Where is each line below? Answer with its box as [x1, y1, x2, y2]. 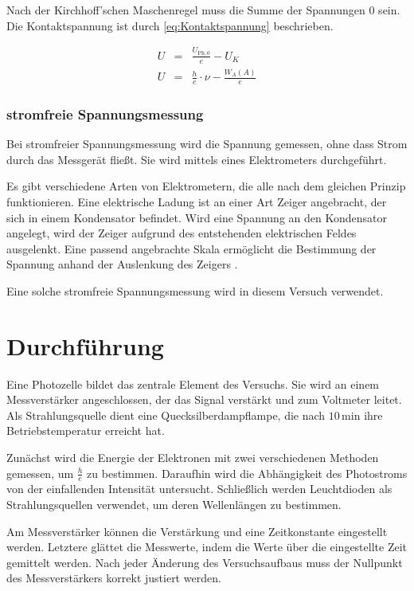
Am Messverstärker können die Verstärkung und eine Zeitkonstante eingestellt [6, 523, 388, 539]
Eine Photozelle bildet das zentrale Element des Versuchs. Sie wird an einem [6, 375, 380, 392]
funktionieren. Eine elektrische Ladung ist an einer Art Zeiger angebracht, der [6, 193, 387, 209]
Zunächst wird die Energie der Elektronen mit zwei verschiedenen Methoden [6, 449, 379, 465]
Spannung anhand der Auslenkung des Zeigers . [6, 256, 238, 272]
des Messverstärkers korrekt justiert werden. [6, 569, 221, 586]
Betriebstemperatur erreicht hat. [6, 422, 165, 439]
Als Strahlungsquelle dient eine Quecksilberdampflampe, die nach [6, 406, 326, 423]
